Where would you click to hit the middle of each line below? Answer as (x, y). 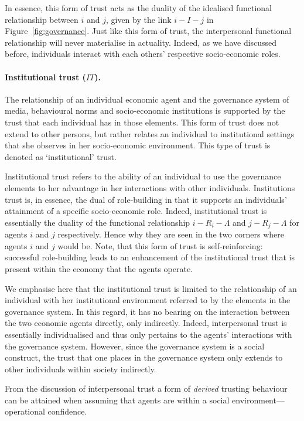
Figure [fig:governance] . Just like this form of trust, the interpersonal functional (148, 31)
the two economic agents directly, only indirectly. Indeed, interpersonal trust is (146, 323)
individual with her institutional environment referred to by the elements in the (148, 300)
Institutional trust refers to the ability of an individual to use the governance (143, 176)
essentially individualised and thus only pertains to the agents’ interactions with (148, 334)
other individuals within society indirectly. (81, 369)
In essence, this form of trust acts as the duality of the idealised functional (138, 8)
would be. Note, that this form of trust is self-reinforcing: (160, 245)
